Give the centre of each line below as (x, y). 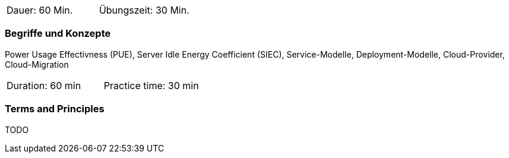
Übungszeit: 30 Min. (144, 10)
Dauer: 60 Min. (40, 10)
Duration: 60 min (44, 85)
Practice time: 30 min (151, 85)
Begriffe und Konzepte (58, 34)
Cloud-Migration (37, 64)
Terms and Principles (55, 109)
